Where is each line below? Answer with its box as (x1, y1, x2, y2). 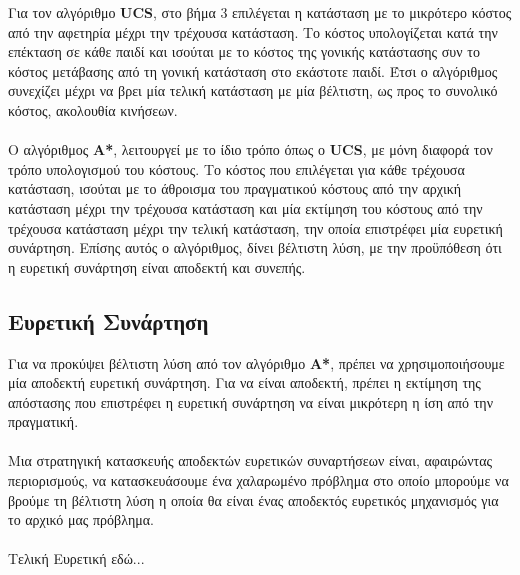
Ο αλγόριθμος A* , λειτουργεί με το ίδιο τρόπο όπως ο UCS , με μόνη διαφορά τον (8, 139, 493, 160)
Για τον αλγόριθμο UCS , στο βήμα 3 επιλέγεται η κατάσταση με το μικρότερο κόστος (8, 2, 512, 22)
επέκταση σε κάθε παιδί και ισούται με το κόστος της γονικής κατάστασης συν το (8, 41, 480, 62)
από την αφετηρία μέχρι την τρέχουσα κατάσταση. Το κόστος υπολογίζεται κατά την (8, 21, 498, 42)
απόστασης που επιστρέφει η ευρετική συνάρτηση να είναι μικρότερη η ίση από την (8, 391, 493, 412)
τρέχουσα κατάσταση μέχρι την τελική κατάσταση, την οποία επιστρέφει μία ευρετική (8, 217, 503, 238)
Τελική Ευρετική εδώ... (8, 548, 145, 569)
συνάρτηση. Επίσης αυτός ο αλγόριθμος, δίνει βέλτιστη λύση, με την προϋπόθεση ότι (8, 237, 502, 258)
